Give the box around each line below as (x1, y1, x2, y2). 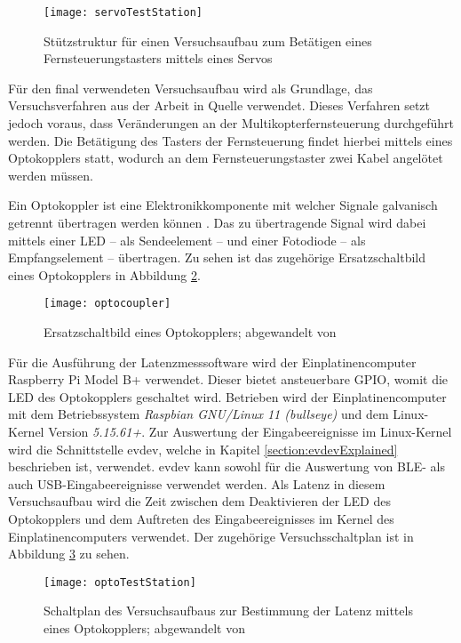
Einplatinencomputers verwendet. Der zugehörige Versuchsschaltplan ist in (8, 526, 414, 545)
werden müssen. (8, 165, 93, 184)
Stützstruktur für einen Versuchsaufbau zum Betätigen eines (44, 31, 372, 50)
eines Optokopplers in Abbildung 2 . (8, 265, 201, 284)
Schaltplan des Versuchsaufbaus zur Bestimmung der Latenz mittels (44, 601, 413, 620)
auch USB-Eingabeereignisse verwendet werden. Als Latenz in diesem (8, 474, 385, 493)
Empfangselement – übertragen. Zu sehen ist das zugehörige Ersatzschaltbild (8, 248, 426, 267)
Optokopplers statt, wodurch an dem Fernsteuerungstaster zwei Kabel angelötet (8, 149, 443, 167)
